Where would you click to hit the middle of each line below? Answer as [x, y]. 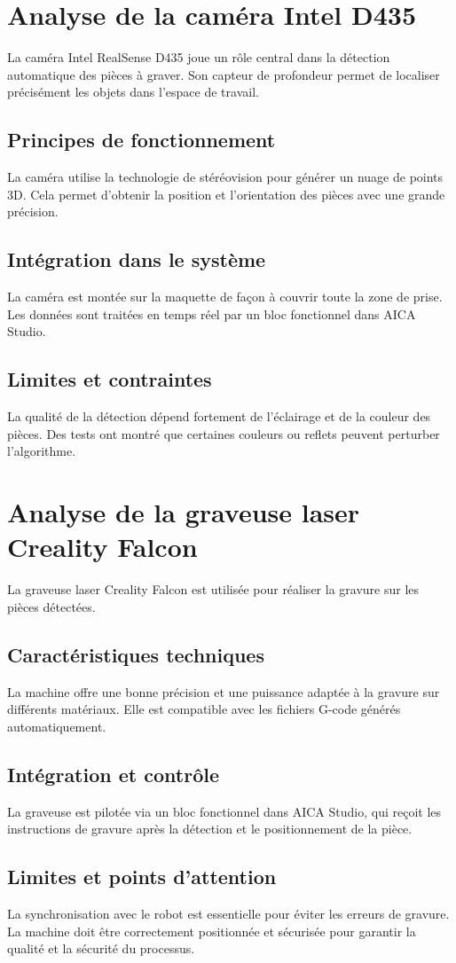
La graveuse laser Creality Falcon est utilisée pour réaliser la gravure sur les [213, 589]
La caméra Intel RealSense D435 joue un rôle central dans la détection [199, 57]
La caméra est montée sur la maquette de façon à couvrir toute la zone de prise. [225, 297]
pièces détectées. [51, 606]
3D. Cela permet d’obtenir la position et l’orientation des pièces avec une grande [226, 194]
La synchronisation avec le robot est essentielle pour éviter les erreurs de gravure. [228, 913]
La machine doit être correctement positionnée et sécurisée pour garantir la [212, 931]
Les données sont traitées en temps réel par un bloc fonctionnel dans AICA [212, 313]
